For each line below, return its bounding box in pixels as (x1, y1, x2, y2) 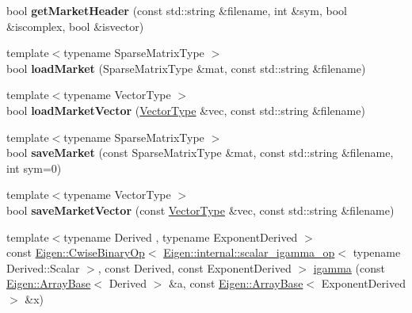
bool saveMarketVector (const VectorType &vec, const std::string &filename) (6, 201, 395, 218)
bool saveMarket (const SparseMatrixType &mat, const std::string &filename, (6, 144, 394, 161)
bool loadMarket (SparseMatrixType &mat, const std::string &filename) (6, 59, 366, 76)
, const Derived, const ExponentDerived (97, 259, 292, 276)
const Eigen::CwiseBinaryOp (6, 244, 145, 261)
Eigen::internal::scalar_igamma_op (163, 244, 335, 261)
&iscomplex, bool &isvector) (6, 17, 144, 34)
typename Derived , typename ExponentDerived (63, 228, 298, 245)
